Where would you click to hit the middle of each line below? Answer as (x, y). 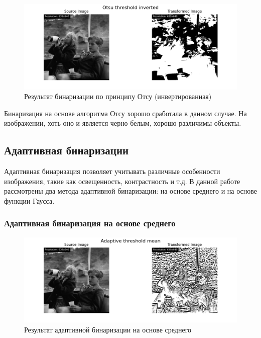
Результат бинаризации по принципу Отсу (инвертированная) (118, 96)
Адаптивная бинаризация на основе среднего (90, 223)
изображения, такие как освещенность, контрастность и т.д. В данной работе (122, 181)
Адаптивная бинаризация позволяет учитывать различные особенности (112, 171)
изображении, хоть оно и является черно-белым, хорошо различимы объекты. (123, 123)
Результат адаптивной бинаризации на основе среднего (108, 329)
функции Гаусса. (29, 200)
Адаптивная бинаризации (67, 150)
